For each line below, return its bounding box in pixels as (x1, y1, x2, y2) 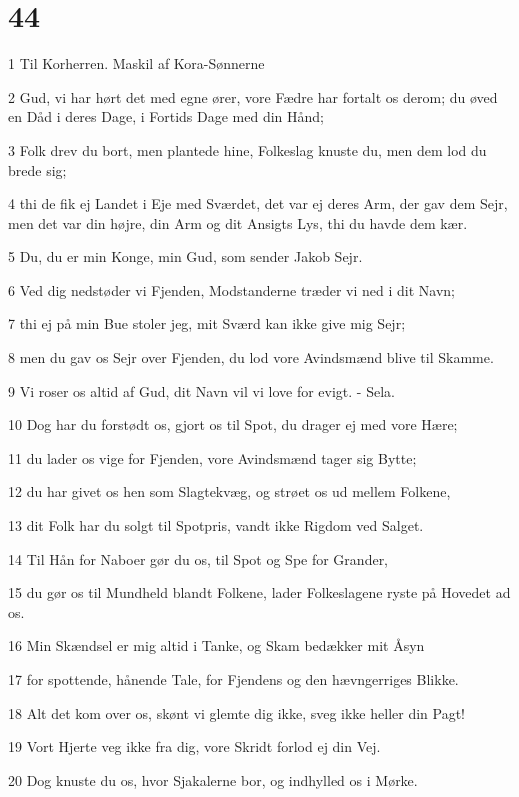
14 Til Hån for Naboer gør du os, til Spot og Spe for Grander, (8, 548, 389, 569)
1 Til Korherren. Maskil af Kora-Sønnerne (8, 53, 265, 74)
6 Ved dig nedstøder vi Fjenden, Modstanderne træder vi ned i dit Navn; (8, 279, 456, 300)
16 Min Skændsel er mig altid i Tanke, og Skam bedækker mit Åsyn (8, 635, 425, 656)
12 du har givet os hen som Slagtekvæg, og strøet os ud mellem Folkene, (8, 481, 451, 502)
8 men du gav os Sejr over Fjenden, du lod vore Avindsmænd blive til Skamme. (8, 347, 494, 368)
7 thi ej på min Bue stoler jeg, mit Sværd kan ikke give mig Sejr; (8, 313, 406, 334)
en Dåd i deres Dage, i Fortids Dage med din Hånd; (8, 106, 325, 127)
